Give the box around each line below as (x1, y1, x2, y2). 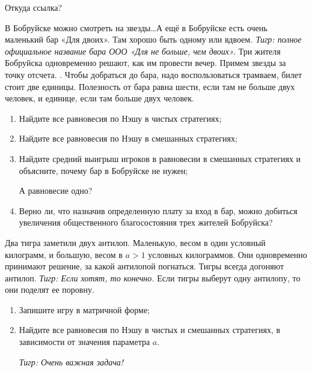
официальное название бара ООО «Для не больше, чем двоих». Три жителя (5, 44, 281, 57)
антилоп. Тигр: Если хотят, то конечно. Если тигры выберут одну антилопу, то (5, 271, 301, 284)
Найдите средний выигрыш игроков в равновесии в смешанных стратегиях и (19, 152, 301, 164)
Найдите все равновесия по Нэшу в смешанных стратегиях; (19, 132, 237, 145)
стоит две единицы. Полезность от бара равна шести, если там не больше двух (5, 80, 295, 92)
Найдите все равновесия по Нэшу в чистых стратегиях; (19, 112, 222, 124)
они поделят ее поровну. (5, 283, 94, 296)
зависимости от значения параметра (19, 335, 150, 348)
